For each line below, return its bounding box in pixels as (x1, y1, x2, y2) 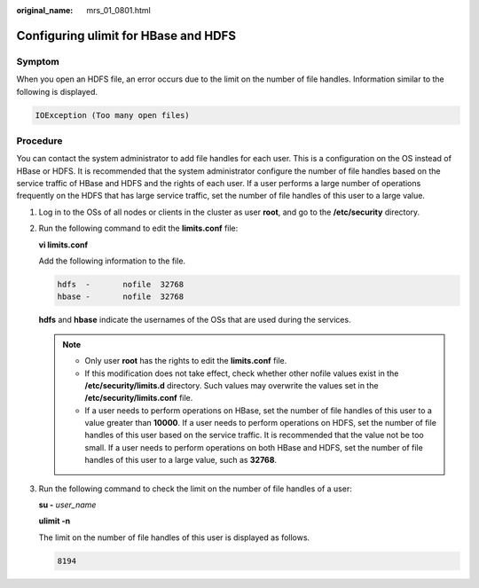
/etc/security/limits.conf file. (84, 393, 193, 404)
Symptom (16, 55, 59, 67)
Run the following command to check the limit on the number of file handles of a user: (38, 483, 352, 494)
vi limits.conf (38, 239, 89, 250)
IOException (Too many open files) (35, 110, 190, 120)
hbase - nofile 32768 (57, 292, 185, 302)
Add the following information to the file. (38, 255, 186, 266)
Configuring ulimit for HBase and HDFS (16, 27, 237, 43)
